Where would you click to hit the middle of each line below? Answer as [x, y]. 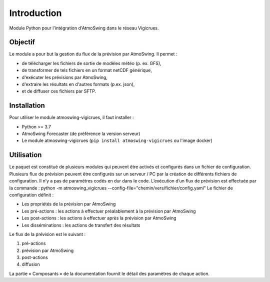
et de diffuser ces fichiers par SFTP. [59, 91]
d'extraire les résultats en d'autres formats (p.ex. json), [78, 84]
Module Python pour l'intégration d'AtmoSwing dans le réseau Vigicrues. [84, 28]
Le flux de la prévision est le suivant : [47, 234]
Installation [27, 106]
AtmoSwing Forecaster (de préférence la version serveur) [81, 134]
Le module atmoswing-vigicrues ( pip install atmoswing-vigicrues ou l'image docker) [117, 140]
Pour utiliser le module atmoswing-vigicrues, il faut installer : [72, 117]
